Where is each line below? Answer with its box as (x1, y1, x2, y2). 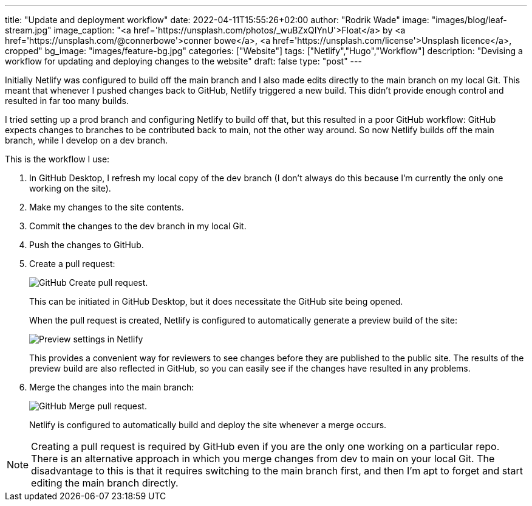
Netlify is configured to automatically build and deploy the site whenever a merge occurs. (29, 420, 387, 430)
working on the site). (29, 183, 111, 193)
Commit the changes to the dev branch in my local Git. (29, 221, 247, 231)
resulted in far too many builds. (5, 95, 129, 106)
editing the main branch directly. (31, 477, 179, 489)
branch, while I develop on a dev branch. (5, 135, 168, 145)
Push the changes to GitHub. (29, 240, 144, 250)
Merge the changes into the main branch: (29, 382, 194, 392)
